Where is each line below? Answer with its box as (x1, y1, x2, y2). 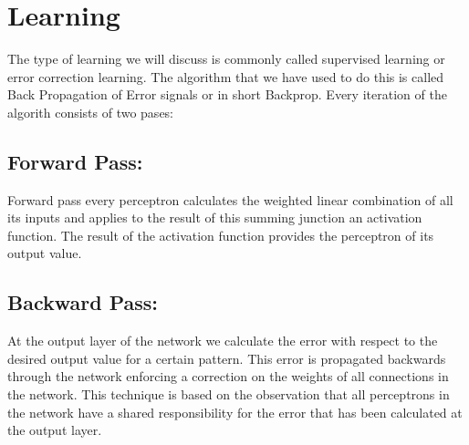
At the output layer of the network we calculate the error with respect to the (7, 331, 438, 350)
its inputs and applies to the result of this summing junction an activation (7, 208, 422, 227)
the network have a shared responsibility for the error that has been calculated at (7, 402, 463, 421)
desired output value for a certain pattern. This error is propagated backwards (7, 348, 446, 367)
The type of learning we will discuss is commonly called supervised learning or (7, 49, 445, 68)
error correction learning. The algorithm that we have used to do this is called (7, 67, 444, 86)
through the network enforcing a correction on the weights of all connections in (7, 367, 449, 386)
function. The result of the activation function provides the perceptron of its (7, 225, 434, 244)
